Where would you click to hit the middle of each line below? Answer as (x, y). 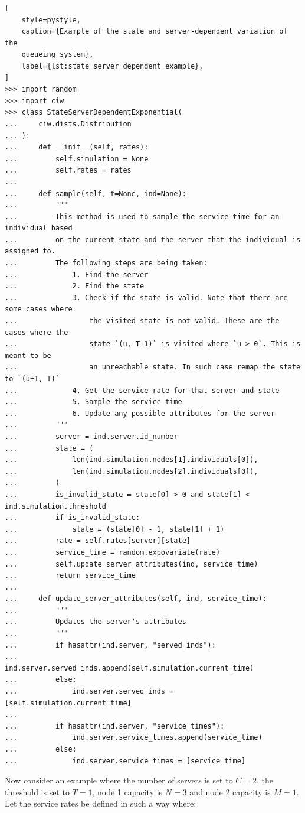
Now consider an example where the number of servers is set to (119, 780)
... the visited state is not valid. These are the (142, 321)
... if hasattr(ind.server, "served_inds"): (110, 645)
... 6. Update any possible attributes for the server (140, 413)
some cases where (39, 309)
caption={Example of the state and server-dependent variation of (155, 32)
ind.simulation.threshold (55, 506)
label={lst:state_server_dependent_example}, (112, 66)
